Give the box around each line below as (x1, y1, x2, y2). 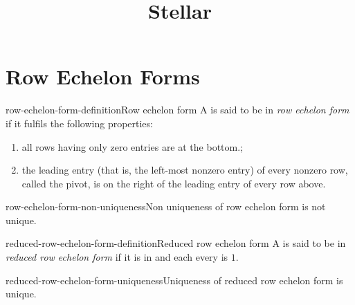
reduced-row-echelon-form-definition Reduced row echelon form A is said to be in (6, 236, 346, 250)
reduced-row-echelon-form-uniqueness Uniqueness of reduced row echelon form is (6, 272, 343, 287)
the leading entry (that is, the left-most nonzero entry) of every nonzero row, (21, 163, 348, 177)
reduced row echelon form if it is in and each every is (6, 250, 228, 264)
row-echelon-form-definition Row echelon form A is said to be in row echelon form (6, 102, 349, 117)
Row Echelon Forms (6, 62, 200, 91)
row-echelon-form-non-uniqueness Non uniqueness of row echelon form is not (6, 199, 326, 214)
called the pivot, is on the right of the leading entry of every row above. (21, 176, 326, 190)
